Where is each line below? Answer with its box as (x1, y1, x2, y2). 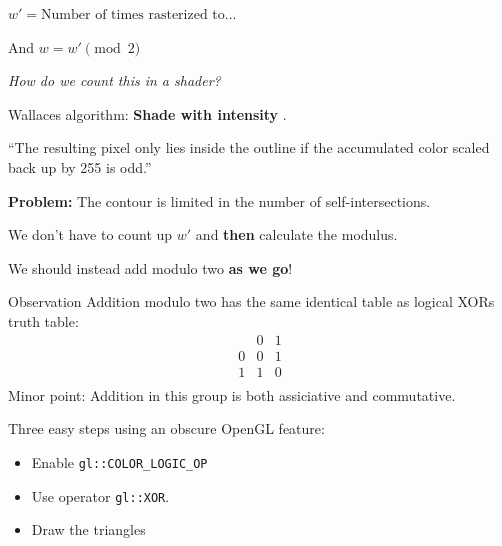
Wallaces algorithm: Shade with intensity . (8, 103, 287, 124)
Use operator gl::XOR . (31, 485, 170, 506)
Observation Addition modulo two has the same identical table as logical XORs (8, 291, 495, 312)
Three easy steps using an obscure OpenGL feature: (8, 418, 325, 439)
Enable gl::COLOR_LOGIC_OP (31, 451, 208, 472)
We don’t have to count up (8, 224, 173, 245)
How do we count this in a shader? (8, 70, 221, 91)
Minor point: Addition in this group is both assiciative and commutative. (8, 384, 456, 405)
